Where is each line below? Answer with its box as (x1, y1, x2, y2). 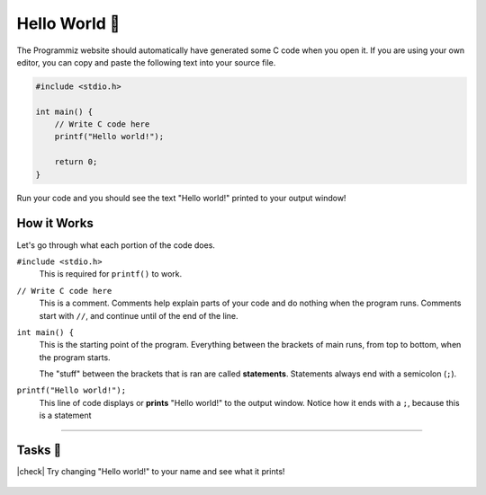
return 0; (54, 157, 98, 167)
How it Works (16, 216, 94, 231)
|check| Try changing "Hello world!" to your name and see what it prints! (16, 466, 285, 477)
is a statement (39, 410, 92, 421)
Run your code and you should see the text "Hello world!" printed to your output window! (16, 192, 346, 203)
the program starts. (39, 351, 112, 363)
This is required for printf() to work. (39, 269, 183, 279)
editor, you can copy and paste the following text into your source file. (16, 57, 276, 67)
